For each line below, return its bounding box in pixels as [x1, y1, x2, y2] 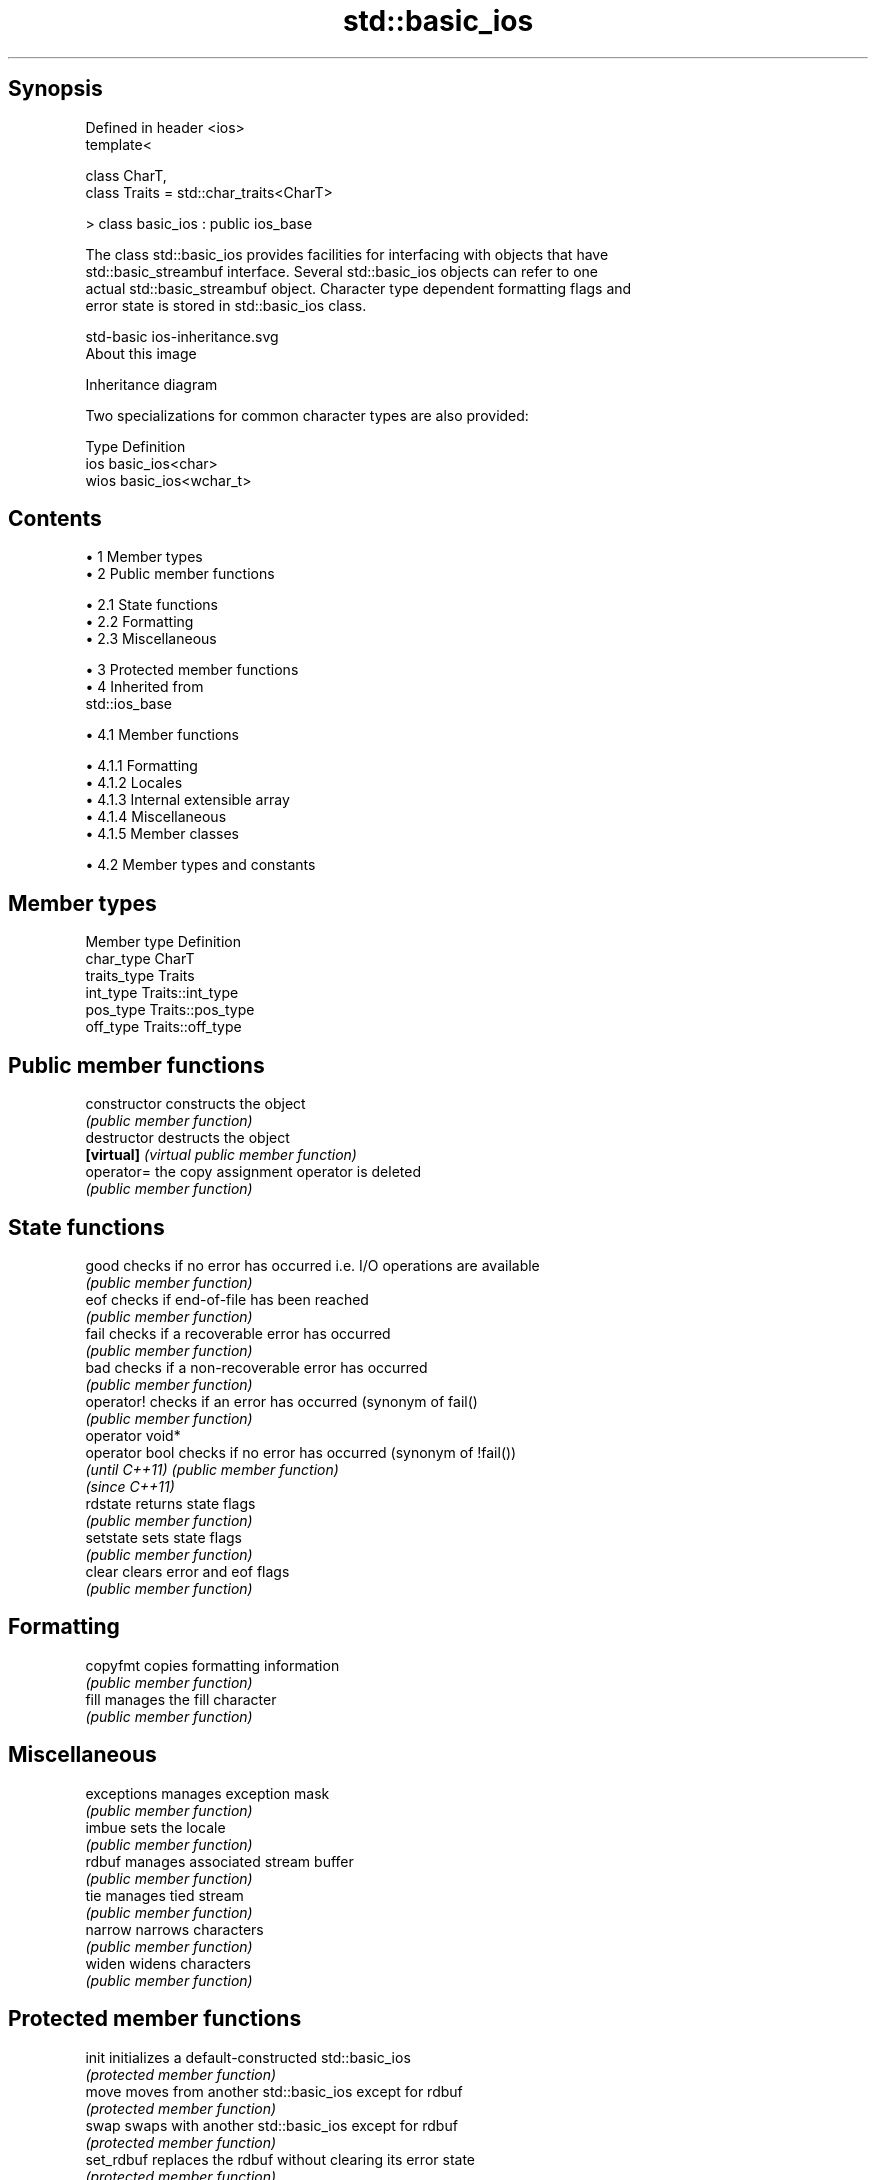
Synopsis [8, 76, 103, 102]
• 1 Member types [85, 548, 203, 566]
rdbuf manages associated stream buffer [85, 1852, 354, 1870]
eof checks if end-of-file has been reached [85, 1290, 369, 1308]
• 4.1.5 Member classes [85, 825, 239, 843]
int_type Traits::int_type [85, 984, 239, 1002]
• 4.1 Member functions [85, 726, 240, 744]
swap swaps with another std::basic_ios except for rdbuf [85, 2116, 458, 2134]
